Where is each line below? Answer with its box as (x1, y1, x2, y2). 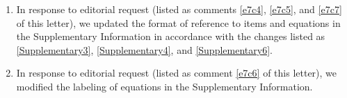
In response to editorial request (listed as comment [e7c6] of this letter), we (16, 66, 337, 80)
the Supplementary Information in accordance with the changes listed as (16, 29, 325, 43)
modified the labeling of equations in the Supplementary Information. (16, 79, 313, 93)
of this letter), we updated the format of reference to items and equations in (16, 15, 341, 30)
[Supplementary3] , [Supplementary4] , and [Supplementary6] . (16, 42, 273, 57)
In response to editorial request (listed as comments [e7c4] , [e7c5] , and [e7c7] (16, 2, 342, 16)
